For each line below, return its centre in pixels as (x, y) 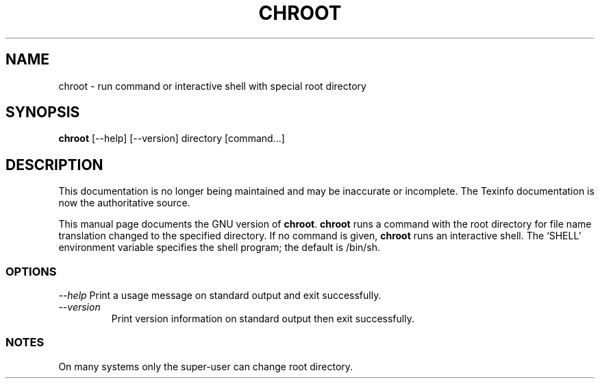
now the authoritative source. (124, 203)
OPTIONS (31, 271)
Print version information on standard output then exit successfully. (263, 319)
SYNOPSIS (43, 112)
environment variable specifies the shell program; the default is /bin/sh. (220, 248)
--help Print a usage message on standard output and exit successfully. (220, 296)
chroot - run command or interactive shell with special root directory (212, 86)
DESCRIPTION (54, 165)
